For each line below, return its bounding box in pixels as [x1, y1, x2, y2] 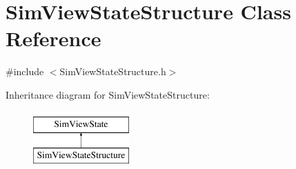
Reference [6, 24, 101, 52]
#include [6, 64, 44, 79]
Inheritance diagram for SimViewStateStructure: [6, 87, 210, 101]
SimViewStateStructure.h [59, 64, 166, 79]
